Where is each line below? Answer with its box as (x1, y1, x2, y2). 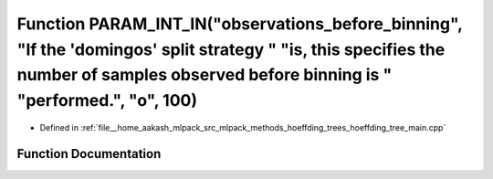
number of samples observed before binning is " (16, 65, 393, 86)
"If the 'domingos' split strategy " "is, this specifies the (16, 39, 446, 59)
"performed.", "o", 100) (16, 90, 198, 111)
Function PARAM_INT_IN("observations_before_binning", (16, 14, 463, 34)
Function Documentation (16, 146, 162, 162)
